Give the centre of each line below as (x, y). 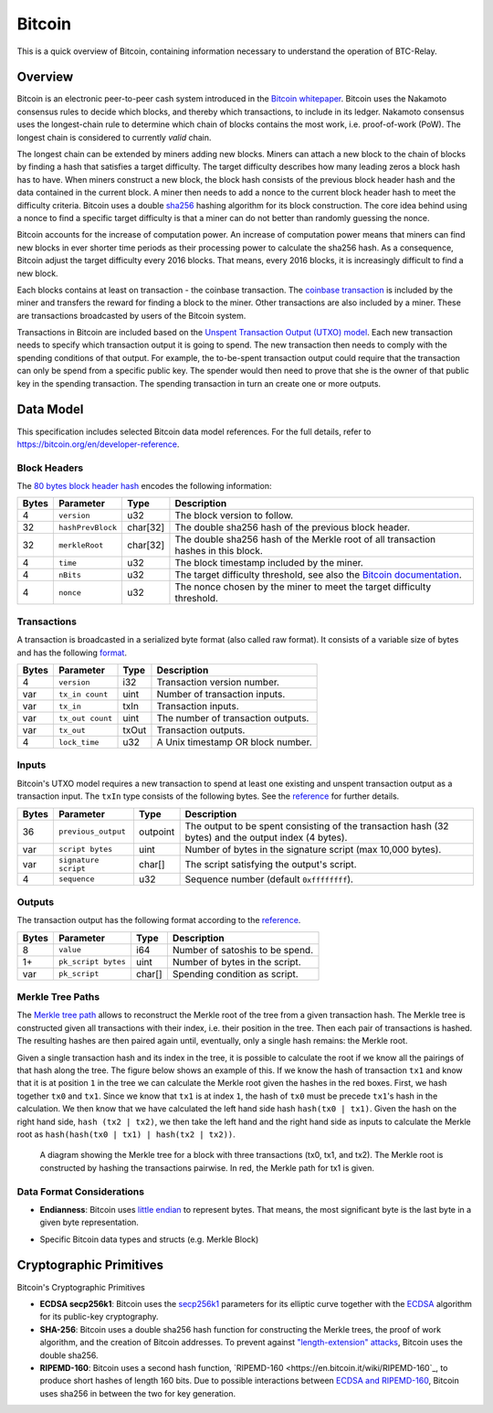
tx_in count (83, 694)
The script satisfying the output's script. (271, 864)
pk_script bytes (92, 962)
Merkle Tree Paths (58, 997)
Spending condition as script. (235, 973)
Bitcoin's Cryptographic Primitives (81, 1287)
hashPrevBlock (88, 527)
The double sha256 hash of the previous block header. (293, 527)
